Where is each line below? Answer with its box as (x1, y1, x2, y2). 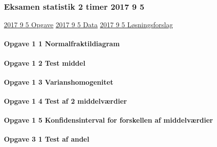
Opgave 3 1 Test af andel (4, 134, 89, 144)
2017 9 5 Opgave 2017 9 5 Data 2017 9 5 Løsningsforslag (4, 19, 173, 30)
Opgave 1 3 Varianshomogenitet (4, 76, 114, 87)
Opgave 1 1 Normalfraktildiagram (4, 38, 120, 49)
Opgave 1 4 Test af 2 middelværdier (4, 95, 127, 106)
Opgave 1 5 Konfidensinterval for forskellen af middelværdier (4, 115, 213, 125)
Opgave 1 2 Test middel (4, 57, 85, 68)
